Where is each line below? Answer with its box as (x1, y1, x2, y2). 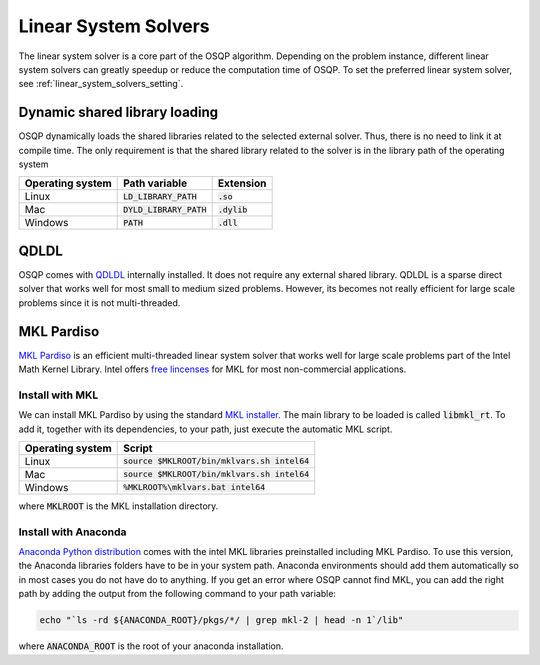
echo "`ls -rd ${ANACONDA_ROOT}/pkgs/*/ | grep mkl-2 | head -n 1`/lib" (39, 615, 404, 626)
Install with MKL (18, 388, 99, 402)
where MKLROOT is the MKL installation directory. (18, 500, 219, 512)
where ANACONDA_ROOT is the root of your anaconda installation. (18, 640, 284, 652)
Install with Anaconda (18, 525, 127, 539)
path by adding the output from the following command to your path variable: (18, 588, 337, 600)
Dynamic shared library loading (18, 104, 219, 121)
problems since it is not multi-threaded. (18, 296, 181, 309)
